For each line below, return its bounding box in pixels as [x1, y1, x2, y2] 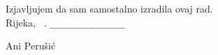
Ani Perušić [6, 38, 56, 53]
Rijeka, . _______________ [6, 15, 125, 29]
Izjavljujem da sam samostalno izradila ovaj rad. [6, 1, 213, 15]
